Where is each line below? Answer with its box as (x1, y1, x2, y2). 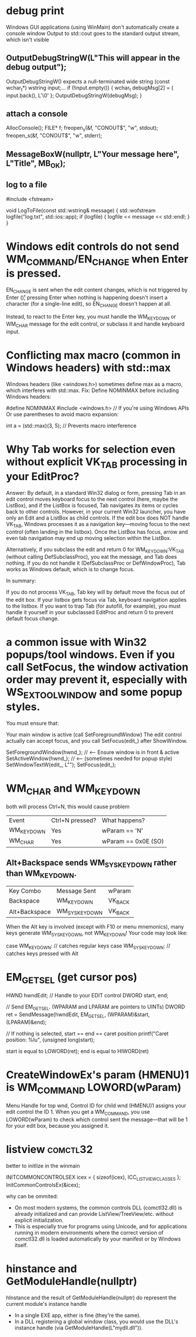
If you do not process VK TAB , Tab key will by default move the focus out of (6, 589, 185, 597)
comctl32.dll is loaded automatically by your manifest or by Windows (14, 1235, 181, 1242)
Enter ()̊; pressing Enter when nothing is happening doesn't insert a (6, 294, 168, 301)
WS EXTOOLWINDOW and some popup (6, 686, 183, 701)
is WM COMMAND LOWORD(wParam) (6, 1081, 181, 1096)
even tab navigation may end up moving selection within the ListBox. (6, 534, 171, 541)
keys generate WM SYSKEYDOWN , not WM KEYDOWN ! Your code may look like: (6, 930, 188, 938)
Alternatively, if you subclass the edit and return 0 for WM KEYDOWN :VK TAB (6, 545, 184, 554)
